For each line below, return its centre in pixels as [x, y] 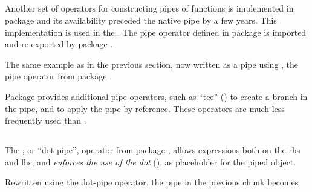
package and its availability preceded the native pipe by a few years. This [141, 20]
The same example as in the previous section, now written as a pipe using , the [152, 64]
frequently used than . [46, 120]
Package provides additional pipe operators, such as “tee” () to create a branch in [156, 96]
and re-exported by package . [59, 44]
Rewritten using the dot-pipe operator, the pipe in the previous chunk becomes [152, 182]
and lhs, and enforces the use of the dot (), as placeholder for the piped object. [151, 161]
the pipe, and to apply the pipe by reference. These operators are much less [145, 108]
